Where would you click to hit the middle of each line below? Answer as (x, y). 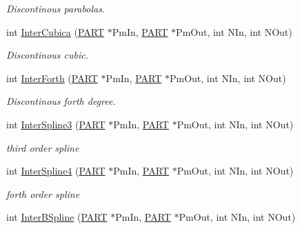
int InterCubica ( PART (56, 31)
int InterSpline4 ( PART (56, 171)
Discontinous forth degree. (61, 101)
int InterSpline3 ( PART (56, 124)
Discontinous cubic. (47, 55)
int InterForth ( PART (52, 78)
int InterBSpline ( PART (57, 217)
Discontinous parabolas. (56, 8)
